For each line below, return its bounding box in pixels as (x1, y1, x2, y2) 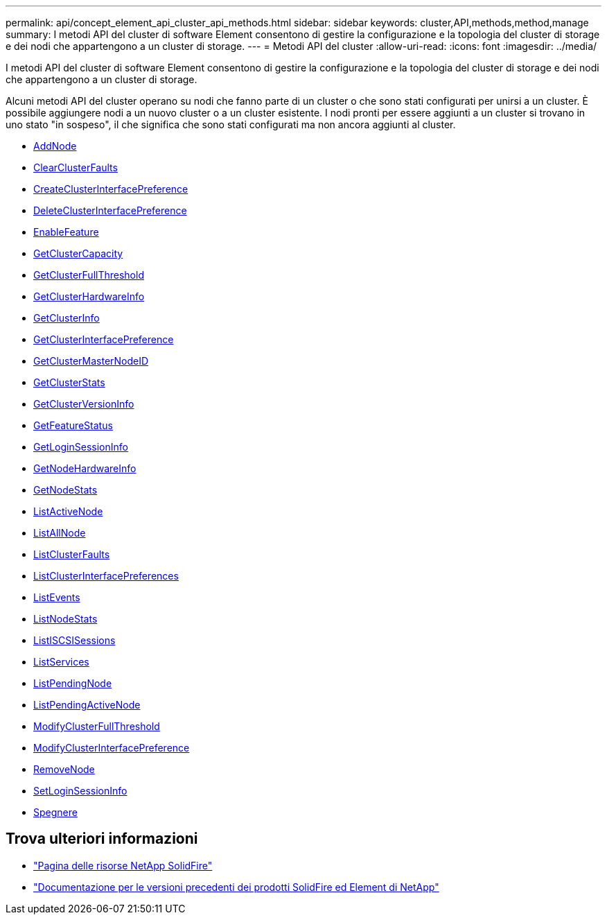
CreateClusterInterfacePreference (33, 183, 188, 195)
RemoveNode (33, 763, 95, 775)
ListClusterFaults (33, 548, 110, 560)
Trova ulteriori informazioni (6, 830, 198, 848)
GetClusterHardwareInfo (33, 290, 145, 302)
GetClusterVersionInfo (33, 398, 134, 410)
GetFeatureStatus (33, 419, 113, 431)
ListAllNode (33, 527, 86, 539)
